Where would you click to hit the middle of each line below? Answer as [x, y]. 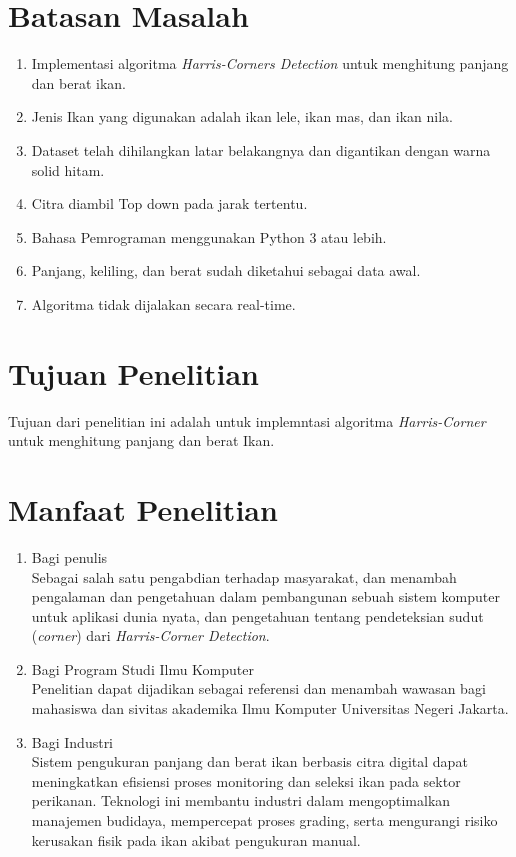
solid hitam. [68, 169]
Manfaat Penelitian [143, 508]
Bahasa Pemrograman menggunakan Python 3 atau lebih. [209, 236]
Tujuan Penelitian [133, 372]
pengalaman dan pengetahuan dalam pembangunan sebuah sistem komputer [265, 596]
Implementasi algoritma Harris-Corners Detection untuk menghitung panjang [270, 63]
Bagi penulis [69, 556]
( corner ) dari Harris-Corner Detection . [150, 635]
